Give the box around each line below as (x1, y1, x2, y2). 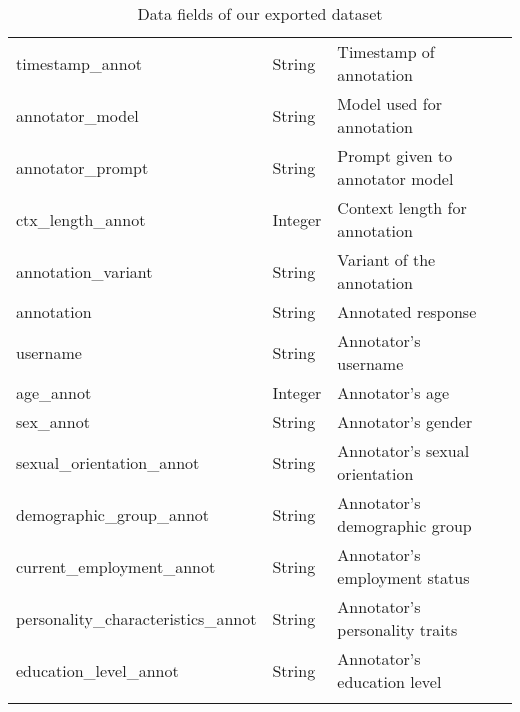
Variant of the (337, 248, 436, 271)
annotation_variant (16, 259, 153, 283)
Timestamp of (337, 40, 435, 63)
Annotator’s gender (337, 410, 473, 433)
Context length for (337, 196, 467, 219)
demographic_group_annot (16, 502, 210, 526)
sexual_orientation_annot (16, 450, 200, 474)
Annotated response (337, 300, 477, 323)
